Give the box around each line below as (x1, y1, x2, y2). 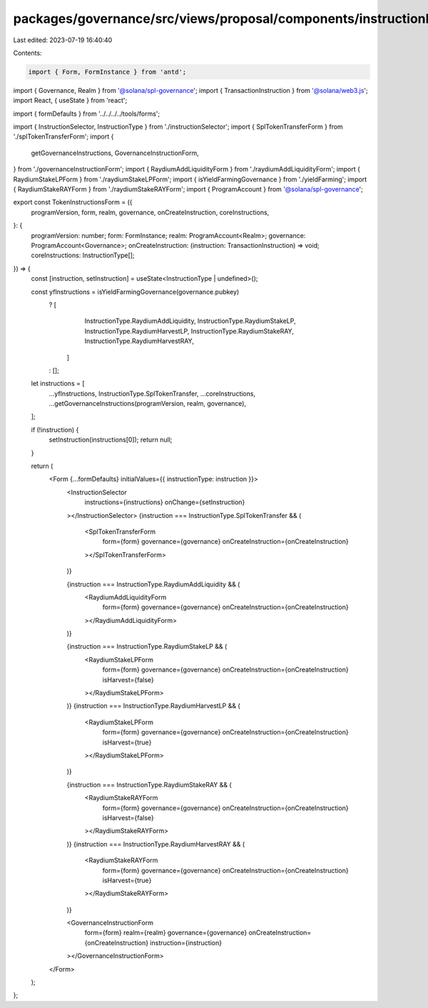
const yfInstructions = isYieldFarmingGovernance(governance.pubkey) (31, 287, 240, 296)
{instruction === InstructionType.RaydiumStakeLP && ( (66, 642, 228, 651)
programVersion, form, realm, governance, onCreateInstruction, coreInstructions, (31, 208, 270, 216)
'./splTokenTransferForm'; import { (13, 132, 114, 141)
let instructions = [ (31, 379, 85, 388)
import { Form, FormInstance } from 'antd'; (28, 68, 187, 76)
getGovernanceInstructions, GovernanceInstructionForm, (31, 149, 199, 157)
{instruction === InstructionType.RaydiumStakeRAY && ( (66, 780, 232, 789)
